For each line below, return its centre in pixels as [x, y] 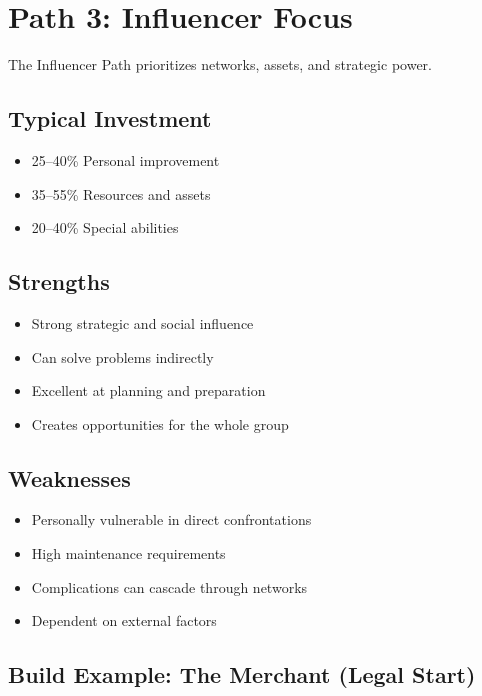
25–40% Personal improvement [125, 159]
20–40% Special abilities [105, 227]
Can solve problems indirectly [122, 356]
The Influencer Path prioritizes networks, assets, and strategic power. [220, 64]
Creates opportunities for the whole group [160, 423]
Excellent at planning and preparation [148, 390]
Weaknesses [69, 477]
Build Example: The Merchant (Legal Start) [242, 674]
